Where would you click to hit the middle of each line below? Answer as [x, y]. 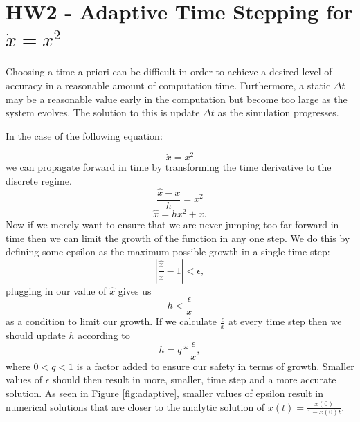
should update [36, 335]
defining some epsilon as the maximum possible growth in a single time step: [168, 251]
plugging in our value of [56, 290]
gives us [135, 290]
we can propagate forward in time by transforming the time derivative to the [169, 167]
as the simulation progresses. [278, 112]
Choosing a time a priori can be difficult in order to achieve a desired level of [169, 72]
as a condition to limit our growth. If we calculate [111, 321]
